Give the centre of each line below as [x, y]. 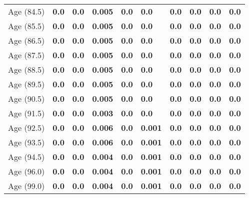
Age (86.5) [26, 40]
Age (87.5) [26, 55]
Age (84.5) [26, 11]
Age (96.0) [26, 171]
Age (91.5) [26, 113]
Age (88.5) [26, 69]
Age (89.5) [26, 84]
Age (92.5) [26, 128]
